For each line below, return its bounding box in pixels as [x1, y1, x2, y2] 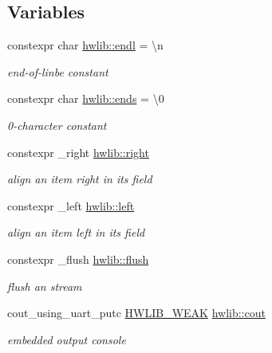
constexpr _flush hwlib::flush [7, 250, 149, 267]
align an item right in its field [7, 171, 152, 187]
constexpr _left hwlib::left [7, 197, 135, 214]
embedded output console [7, 331, 126, 347]
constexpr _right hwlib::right [7, 143, 149, 160]
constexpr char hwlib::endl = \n [7, 37, 164, 53]
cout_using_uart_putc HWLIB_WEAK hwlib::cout [7, 304, 266, 321]
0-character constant [7, 116, 107, 133]
